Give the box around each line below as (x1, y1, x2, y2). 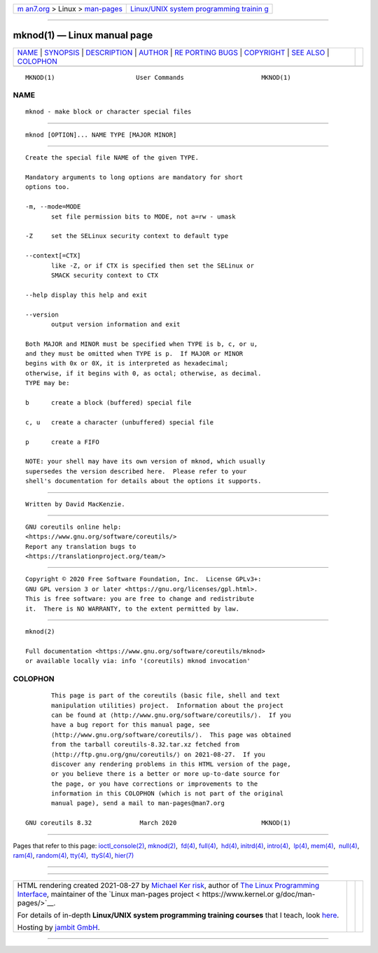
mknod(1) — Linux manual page (13, 29, 153, 41)
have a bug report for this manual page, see (51, 721, 210, 729)
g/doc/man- (275, 889, 316, 899)
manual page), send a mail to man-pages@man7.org (51, 799, 225, 807)
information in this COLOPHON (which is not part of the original (51, 790, 284, 798)
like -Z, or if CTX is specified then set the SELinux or (51, 261, 255, 270)
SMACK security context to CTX (51, 271, 159, 279)
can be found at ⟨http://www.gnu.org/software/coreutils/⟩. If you (51, 711, 291, 719)
